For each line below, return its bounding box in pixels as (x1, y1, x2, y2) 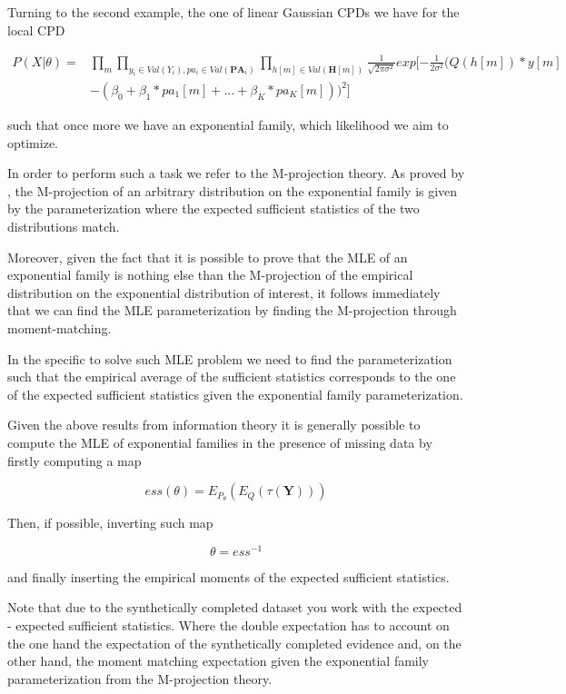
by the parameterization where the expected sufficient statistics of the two (7, 199, 420, 218)
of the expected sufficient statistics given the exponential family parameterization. (7, 384, 463, 403)
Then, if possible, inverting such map (7, 513, 213, 532)
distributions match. (7, 216, 120, 235)
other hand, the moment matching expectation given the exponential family (7, 651, 430, 670)
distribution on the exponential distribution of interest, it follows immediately (7, 283, 441, 302)
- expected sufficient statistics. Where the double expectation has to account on (7, 615, 450, 634)
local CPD (7, 20, 65, 39)
